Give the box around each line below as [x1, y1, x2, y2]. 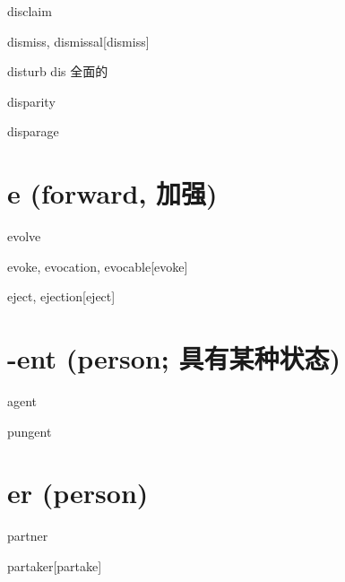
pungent [7, 421, 52, 440]
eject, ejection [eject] [7, 287, 116, 306]
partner [7, 526, 48, 545]
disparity [7, 91, 56, 110]
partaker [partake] [7, 556, 102, 575]
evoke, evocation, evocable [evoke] [7, 256, 188, 275]
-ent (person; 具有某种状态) [7, 340, 341, 377]
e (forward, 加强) [7, 175, 218, 212]
